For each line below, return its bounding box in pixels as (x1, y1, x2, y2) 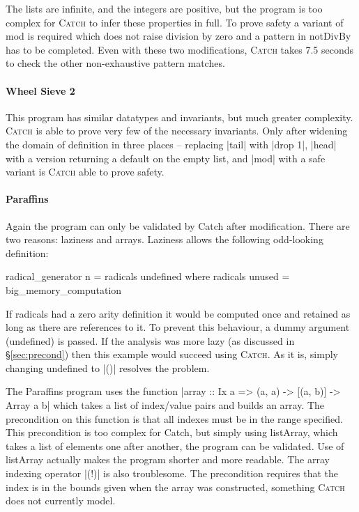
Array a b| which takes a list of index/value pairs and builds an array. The (6, 398, 325, 412)
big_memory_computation (6, 282, 122, 297)
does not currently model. (6, 493, 116, 508)
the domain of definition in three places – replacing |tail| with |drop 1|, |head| (6, 137, 337, 151)
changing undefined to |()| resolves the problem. (6, 360, 210, 375)
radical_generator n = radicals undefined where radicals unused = (6, 269, 290, 284)
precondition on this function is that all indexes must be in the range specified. (6, 411, 343, 426)
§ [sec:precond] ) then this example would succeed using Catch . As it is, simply (6, 347, 338, 362)
